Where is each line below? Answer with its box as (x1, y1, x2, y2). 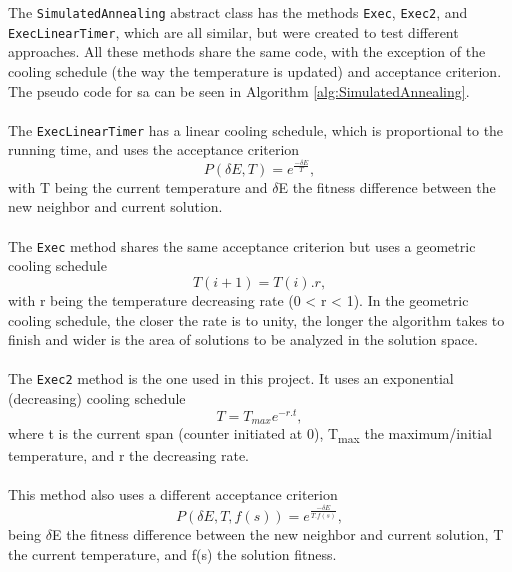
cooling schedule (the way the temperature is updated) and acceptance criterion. (8, 60, 502, 81)
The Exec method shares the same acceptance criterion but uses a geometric (8, 235, 476, 256)
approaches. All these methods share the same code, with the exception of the (8, 41, 486, 62)
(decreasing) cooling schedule (8, 387, 186, 408)
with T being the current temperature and (8, 176, 268, 197)
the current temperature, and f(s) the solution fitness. (8, 544, 337, 565)
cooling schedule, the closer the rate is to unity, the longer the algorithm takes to (8, 309, 505, 330)
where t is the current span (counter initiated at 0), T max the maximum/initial (8, 423, 493, 446)
